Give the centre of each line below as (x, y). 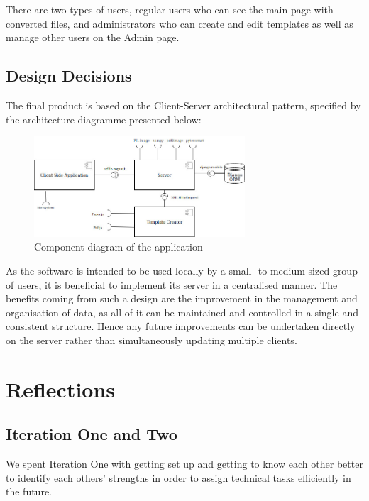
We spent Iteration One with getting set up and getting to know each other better (184, 464)
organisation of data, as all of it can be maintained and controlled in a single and (182, 312)
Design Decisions (69, 76)
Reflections (61, 389)
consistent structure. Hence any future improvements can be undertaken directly (181, 326)
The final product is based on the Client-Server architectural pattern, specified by (183, 105)
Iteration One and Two (92, 434)
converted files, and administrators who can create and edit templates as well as (180, 23)
